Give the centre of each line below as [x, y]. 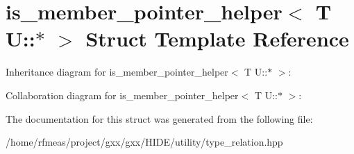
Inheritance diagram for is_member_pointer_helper [117, 72]
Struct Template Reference [217, 38]
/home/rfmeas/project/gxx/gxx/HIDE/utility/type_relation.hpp [144, 142]
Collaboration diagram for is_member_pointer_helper [122, 95]
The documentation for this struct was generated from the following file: [159, 118]
